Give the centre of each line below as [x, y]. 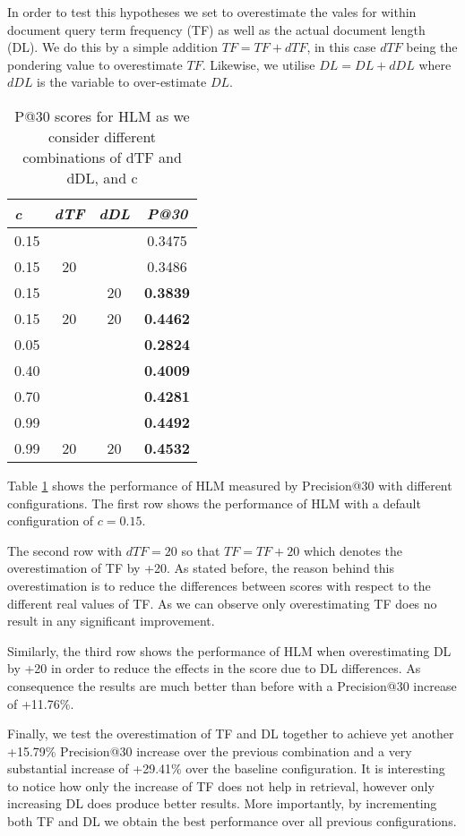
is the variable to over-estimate [122, 82]
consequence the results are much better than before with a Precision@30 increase [232, 685]
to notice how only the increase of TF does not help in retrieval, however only [221, 785]
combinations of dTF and [102, 157]
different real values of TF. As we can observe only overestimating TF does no [222, 603]
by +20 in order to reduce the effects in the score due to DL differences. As [214, 668]
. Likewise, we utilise [258, 64]
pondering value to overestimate [95, 64]
